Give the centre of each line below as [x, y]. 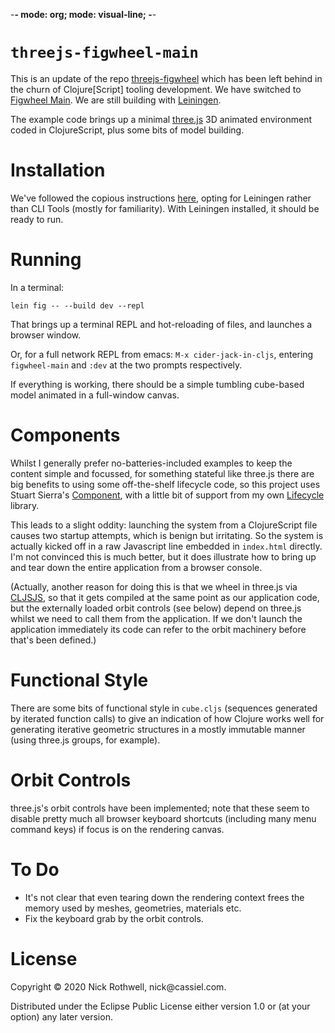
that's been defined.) [53, 640]
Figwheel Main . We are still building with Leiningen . [116, 100]
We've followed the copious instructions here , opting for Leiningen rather [161, 198]
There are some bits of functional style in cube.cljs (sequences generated [164, 708]
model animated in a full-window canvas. [95, 395]
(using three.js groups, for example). [85, 740]
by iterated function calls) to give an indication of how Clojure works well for [167, 718]
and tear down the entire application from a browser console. [136, 567]
